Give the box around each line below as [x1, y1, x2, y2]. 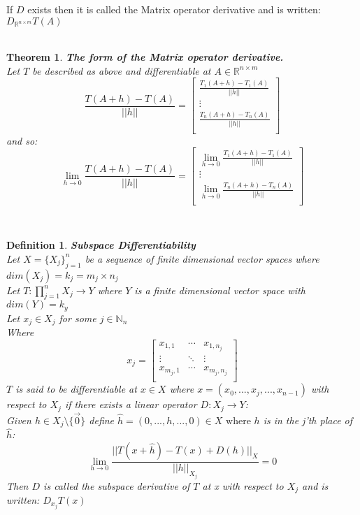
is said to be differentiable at [15, 382, 137, 396]
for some [59, 310, 96, 325]
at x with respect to [202, 478, 284, 493]
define [89, 412, 115, 427]
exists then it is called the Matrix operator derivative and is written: [27, 2, 321, 16]
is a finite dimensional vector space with [134, 282, 305, 297]
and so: [6, 133, 38, 147]
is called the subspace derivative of [43, 478, 190, 493]
